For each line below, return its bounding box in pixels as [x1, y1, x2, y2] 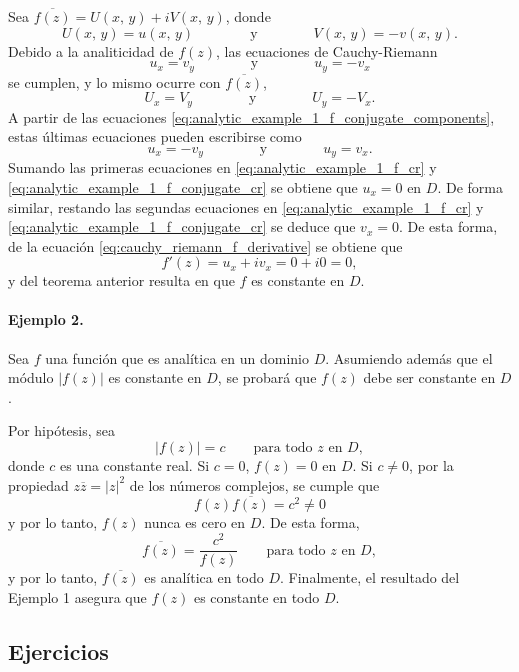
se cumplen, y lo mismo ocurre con [8, 71, 221, 92]
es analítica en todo [144, 567, 264, 588]
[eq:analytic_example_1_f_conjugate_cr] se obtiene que [8, 176, 358, 197]
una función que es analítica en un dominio [45, 347, 309, 368]
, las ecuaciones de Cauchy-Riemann [216, 40, 438, 61]
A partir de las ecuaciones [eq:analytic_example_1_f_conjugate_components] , [8, 106, 495, 127]
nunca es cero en [144, 512, 246, 533]
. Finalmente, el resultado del [280, 567, 460, 588]
